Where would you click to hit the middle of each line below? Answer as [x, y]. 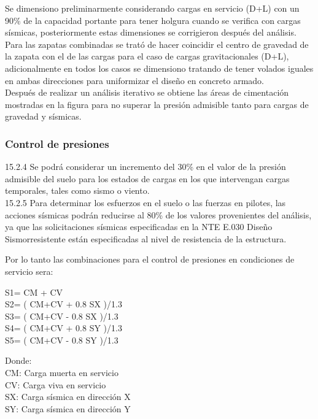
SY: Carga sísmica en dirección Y [68, 408]
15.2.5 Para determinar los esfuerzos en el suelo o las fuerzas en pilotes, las [145, 202]
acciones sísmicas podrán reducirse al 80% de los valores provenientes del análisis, [158, 214]
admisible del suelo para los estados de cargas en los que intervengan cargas [147, 178]
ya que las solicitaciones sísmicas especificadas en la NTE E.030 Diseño [139, 227]
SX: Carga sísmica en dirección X [68, 397]
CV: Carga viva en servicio [56, 384]
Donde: [18, 360]
